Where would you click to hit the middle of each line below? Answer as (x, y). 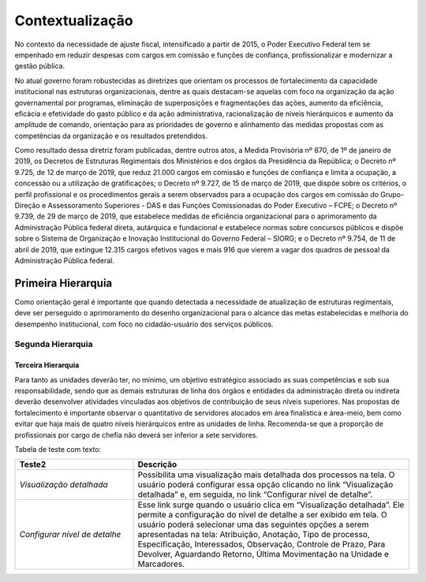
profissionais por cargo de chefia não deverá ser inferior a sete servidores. (136, 435)
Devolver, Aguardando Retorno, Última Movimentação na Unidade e (263, 554)
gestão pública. (40, 66)
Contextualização (74, 21)
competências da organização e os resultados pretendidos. (111, 136)
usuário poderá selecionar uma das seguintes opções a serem (253, 524)
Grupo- (392, 194)
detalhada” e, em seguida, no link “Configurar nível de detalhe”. (255, 494)
